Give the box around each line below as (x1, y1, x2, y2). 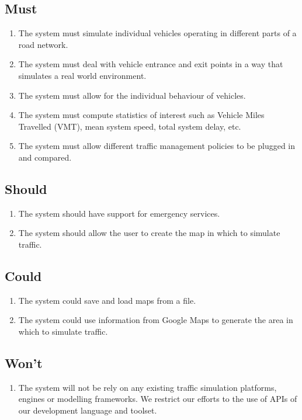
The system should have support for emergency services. (18, 207, 220, 219)
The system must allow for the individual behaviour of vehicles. (18, 89, 246, 101)
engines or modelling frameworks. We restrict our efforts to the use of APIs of (18, 393, 297, 405)
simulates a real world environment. (18, 69, 147, 81)
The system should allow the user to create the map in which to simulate (18, 227, 280, 239)
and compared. (18, 151, 72, 163)
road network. (18, 38, 68, 50)
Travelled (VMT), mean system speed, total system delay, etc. (18, 120, 241, 132)
